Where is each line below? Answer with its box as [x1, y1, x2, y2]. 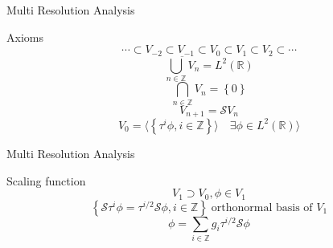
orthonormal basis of [211, 201, 313, 213]
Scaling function [6, 172, 86, 189]
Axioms [6, 28, 43, 45]
